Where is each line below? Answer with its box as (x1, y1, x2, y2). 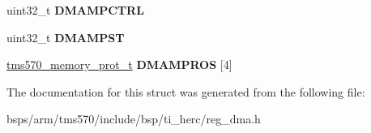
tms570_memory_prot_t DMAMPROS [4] (6, 56, 232, 73)
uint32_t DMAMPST (6, 28, 125, 45)
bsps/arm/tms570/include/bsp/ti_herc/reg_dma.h (6, 110, 261, 127)
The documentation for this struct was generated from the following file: (6, 83, 365, 100)
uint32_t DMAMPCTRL (6, 2, 144, 18)
